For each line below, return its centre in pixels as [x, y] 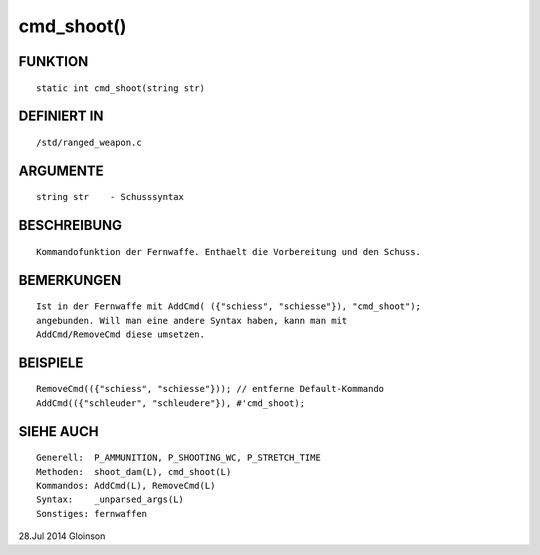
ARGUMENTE [61, 170]
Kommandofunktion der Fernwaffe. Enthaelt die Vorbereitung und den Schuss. [229, 251]
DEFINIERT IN [61, 116]
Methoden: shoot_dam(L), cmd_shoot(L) [134, 471]
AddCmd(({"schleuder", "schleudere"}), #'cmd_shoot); [170, 403]
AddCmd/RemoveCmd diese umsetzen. [120, 334]
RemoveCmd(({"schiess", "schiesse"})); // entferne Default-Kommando [210, 389]
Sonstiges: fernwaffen [92, 513]
